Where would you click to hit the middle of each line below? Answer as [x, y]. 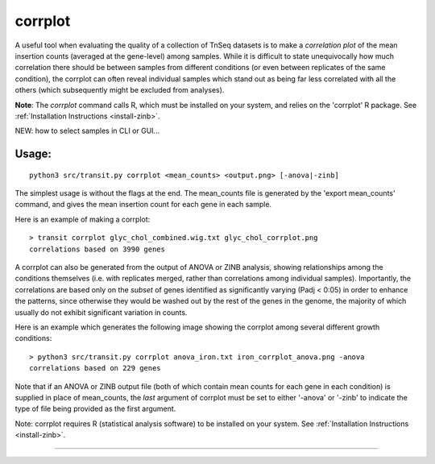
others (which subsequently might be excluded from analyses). [120, 90]
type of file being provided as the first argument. [95, 409]
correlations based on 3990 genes [97, 249]
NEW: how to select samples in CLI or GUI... [87, 131]
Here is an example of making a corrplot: [83, 219]
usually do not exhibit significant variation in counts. [101, 312]
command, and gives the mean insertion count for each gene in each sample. [143, 205]
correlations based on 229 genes [95, 368]
